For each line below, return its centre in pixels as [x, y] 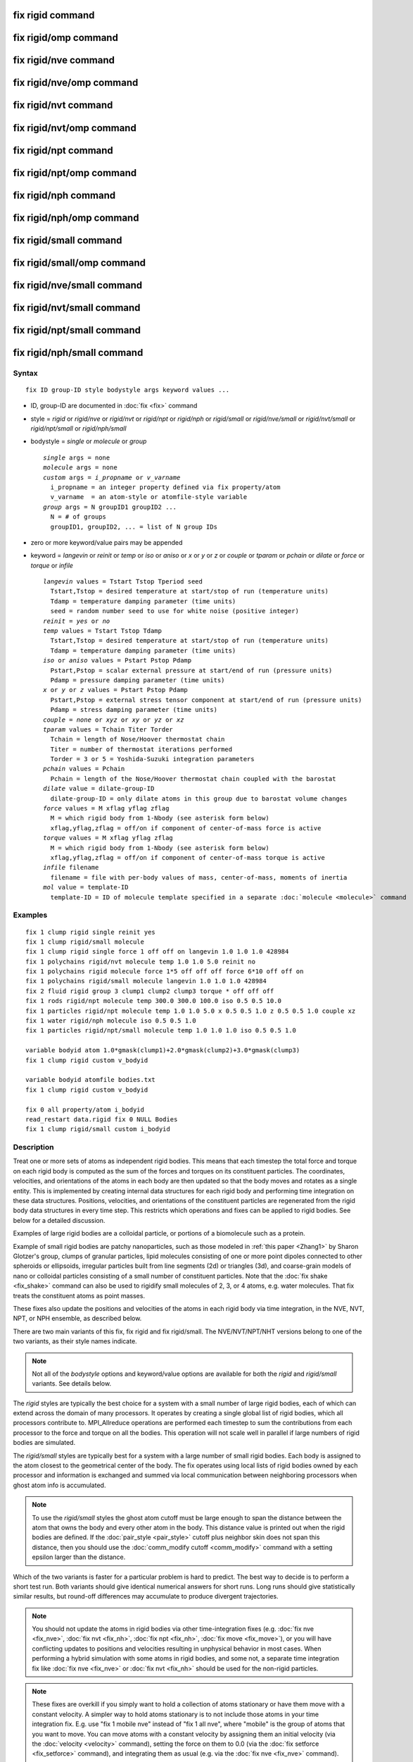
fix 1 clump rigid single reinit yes [91, 932]
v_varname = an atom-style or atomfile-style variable [149, 497]
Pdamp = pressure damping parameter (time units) [138, 680]
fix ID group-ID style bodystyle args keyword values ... [128, 390]
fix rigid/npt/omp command [75, 173]
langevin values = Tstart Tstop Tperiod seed [123, 582]
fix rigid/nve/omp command [76, 83]
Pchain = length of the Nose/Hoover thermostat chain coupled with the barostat [193, 778]
